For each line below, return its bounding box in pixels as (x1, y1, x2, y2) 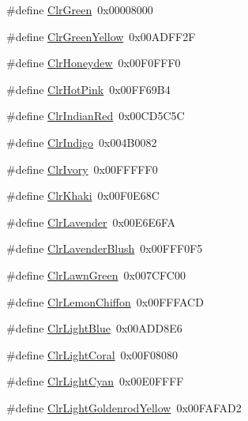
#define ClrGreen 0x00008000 (6, 2, 153, 17)
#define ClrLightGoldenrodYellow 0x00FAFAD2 (6, 399, 242, 415)
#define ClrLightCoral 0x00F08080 (6, 346, 178, 363)
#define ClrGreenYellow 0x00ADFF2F (6, 28, 196, 44)
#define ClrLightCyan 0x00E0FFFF (6, 373, 184, 389)
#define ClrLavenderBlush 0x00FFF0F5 (6, 240, 203, 257)
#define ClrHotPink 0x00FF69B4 (6, 81, 171, 97)
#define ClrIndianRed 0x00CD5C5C (6, 107, 185, 124)
